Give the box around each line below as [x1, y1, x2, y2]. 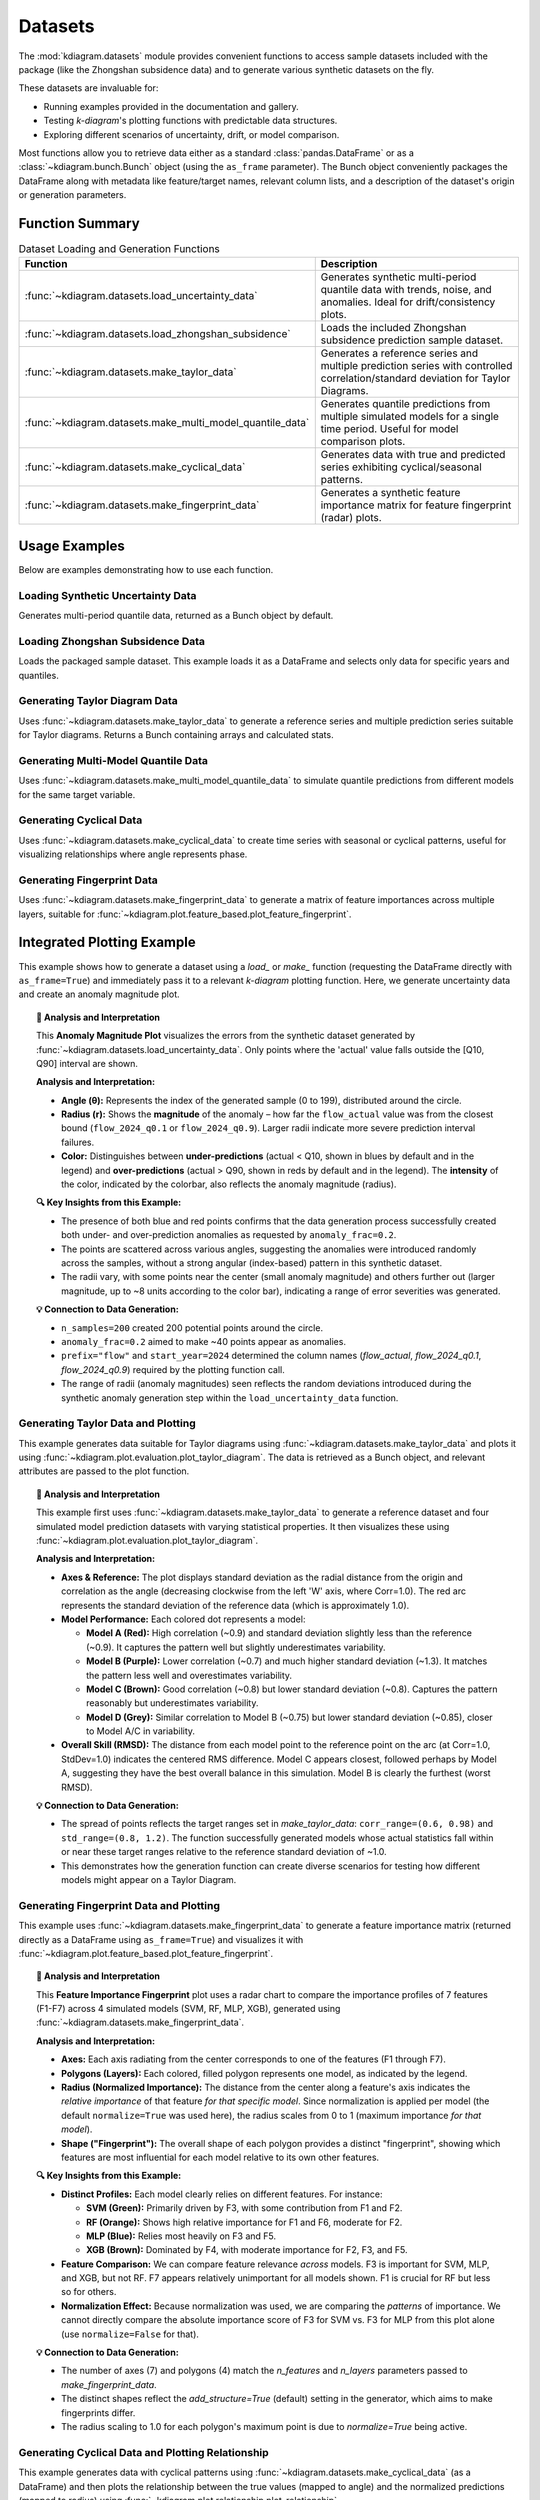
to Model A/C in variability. [86, 1725, 195, 1737]
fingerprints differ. [61, 2406, 136, 2419]
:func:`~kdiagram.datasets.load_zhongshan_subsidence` [24, 327, 291, 341]
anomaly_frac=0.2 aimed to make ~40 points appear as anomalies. [61, 1335, 347, 1347]
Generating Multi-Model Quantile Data [18, 753, 209, 767]
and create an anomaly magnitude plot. [18, 988, 180, 1000]
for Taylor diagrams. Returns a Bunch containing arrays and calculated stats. [18, 729, 334, 741]
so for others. [61, 2286, 117, 2298]
